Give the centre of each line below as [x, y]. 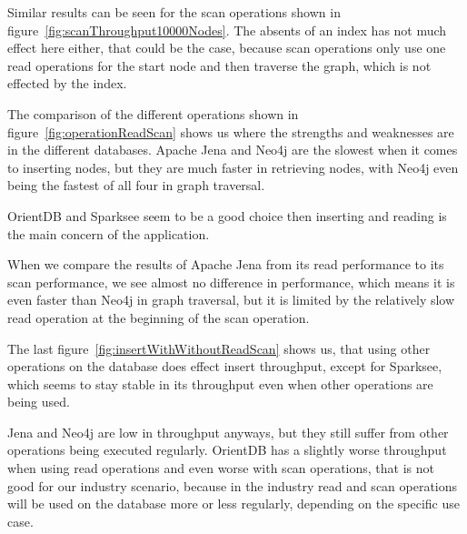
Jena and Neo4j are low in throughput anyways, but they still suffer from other [228, 432]
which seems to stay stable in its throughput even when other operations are [220, 383]
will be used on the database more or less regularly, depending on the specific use [233, 504]
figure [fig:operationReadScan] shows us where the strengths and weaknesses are [231, 131]
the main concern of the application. [109, 233]
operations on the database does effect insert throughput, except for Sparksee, [225, 366]
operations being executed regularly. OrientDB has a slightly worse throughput [227, 450]
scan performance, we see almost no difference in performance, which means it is [231, 282]
